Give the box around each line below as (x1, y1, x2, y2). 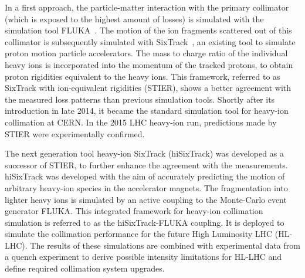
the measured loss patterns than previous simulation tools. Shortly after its (5, 93, 275, 105)
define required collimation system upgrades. (5, 262, 165, 274)
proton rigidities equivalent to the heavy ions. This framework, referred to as (5, 70, 280, 82)
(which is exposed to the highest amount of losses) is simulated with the (5, 12, 264, 25)
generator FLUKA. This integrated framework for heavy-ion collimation (5, 205, 263, 217)
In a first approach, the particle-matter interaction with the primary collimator (5, 1, 289, 13)
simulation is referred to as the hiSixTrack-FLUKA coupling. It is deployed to (5, 216, 284, 228)
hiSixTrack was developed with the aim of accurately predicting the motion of (5, 170, 285, 182)
